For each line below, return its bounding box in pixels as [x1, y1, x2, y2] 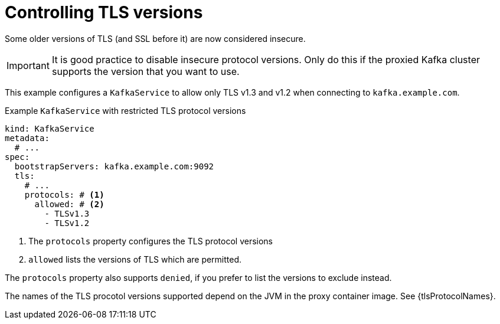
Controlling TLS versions [5, 2, 203, 22]
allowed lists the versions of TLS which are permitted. [28, 254, 242, 264]
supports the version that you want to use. [51, 65, 240, 77]
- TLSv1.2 [44, 218, 90, 228]
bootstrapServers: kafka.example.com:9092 [14, 161, 214, 171]
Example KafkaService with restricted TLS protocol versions [5, 105, 246, 116]
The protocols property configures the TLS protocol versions [28, 235, 273, 246]
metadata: [5, 133, 50, 143]
